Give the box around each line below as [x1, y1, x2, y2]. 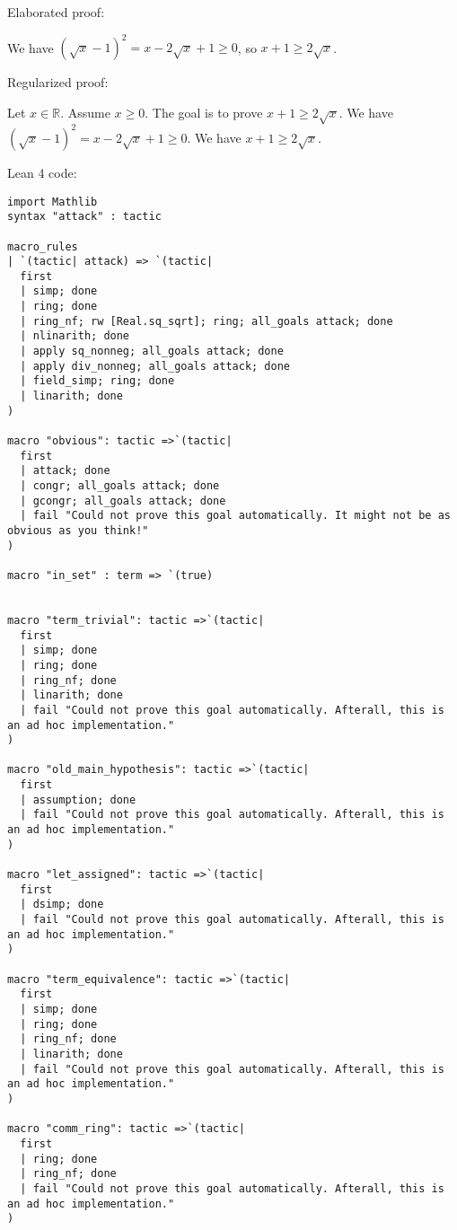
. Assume [60, 102, 110, 121]
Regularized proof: [7, 73, 109, 92]
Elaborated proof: [7, 3, 105, 21]
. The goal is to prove [145, 102, 263, 121]
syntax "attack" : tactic [7, 210, 162, 224]
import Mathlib [7, 195, 98, 208]
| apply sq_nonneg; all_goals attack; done [20, 345, 284, 358]
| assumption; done [20, 793, 136, 806]
